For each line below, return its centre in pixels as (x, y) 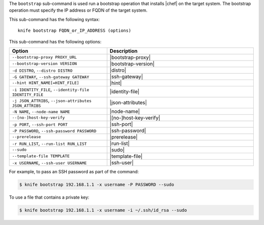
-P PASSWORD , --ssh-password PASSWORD (54, 130)
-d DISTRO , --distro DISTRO (42, 70)
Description (124, 51)
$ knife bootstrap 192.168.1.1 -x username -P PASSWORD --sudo (97, 184)
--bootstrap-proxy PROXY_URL (44, 57)
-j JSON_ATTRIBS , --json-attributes (52, 100)
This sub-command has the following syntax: (55, 19)
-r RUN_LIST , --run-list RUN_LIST (49, 143)
